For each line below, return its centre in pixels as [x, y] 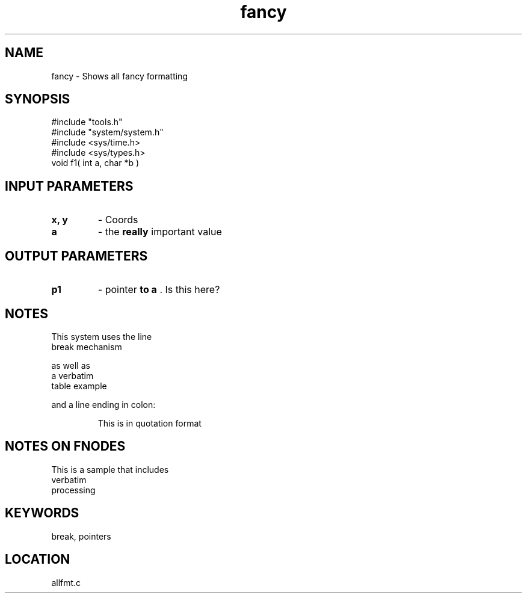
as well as [71, 365]
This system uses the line [102, 336]
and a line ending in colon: [103, 404]
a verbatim [72, 375]
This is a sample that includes [110, 469]
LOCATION [38, 559]
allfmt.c [66, 582]
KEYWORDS [42, 513]
